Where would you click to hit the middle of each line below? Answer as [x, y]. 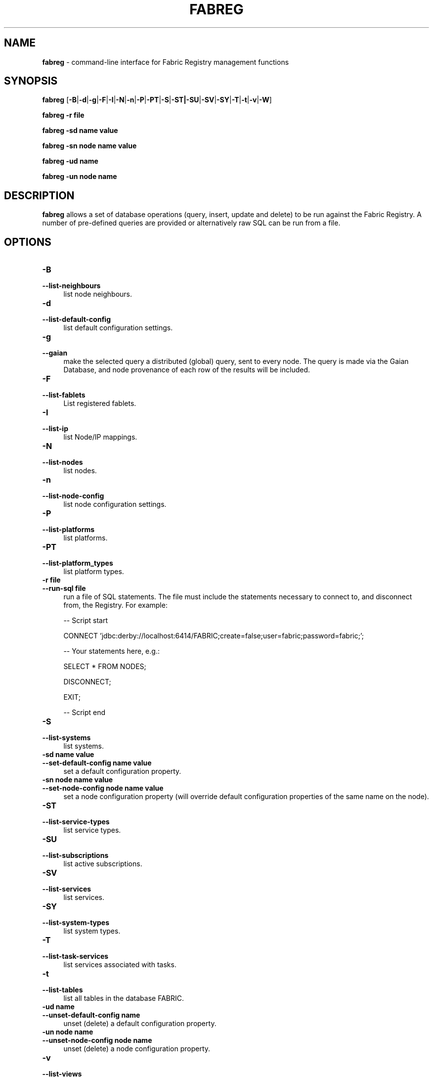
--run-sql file [64, 588]
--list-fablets [64, 395]
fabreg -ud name [70, 161]
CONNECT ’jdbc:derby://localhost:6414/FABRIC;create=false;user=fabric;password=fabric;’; [214, 636]
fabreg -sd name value [80, 131]
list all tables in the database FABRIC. [124, 998]
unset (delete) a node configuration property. [137, 1049]
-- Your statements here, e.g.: [111, 651]
